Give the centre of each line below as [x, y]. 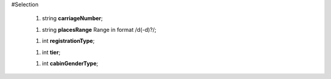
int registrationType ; [68, 41]
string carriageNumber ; [73, 18]
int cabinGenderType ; [70, 63]
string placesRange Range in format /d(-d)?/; [99, 29]
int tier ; [51, 52]
